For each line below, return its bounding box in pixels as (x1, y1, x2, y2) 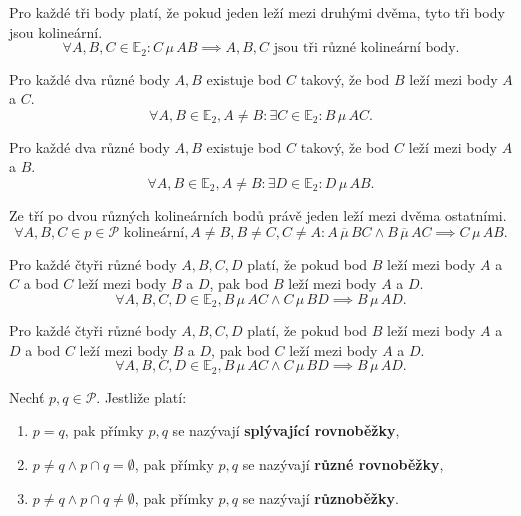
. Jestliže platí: (96, 386, 187, 407)
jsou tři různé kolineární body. (273, 41, 460, 56)
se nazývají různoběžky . (242, 487, 399, 508)
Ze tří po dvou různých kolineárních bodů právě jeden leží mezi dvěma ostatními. (9, 205, 507, 226)
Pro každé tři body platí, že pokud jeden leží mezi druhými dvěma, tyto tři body (9, 2, 505, 22)
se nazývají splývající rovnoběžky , (172, 420, 400, 441)
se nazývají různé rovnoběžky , (242, 454, 444, 475)
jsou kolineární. (9, 21, 103, 42)
